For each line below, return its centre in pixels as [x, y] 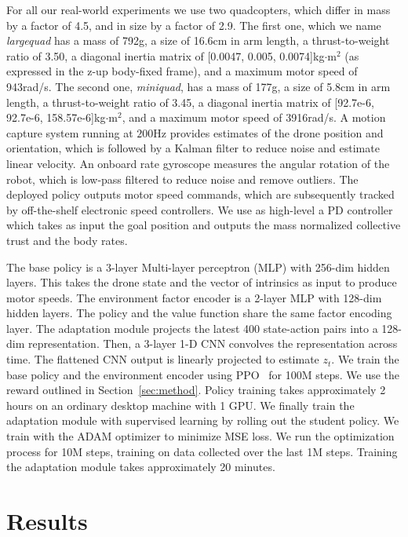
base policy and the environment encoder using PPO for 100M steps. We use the [203, 374]
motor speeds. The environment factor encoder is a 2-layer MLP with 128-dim [194, 297]
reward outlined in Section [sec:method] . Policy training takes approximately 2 [196, 390]
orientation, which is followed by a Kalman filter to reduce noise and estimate [193, 148]
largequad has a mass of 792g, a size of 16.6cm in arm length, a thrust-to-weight [198, 40]
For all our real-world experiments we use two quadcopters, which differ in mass [199, 9]
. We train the [365, 359]
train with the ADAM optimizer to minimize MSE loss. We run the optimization [200, 436]
